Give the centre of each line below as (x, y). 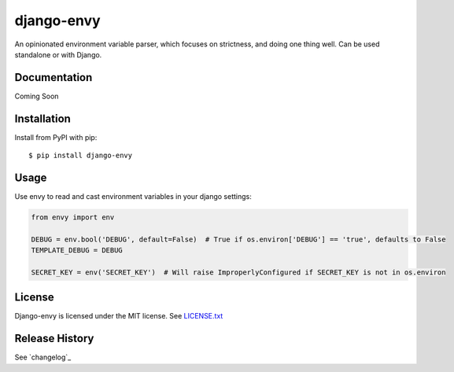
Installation (42, 118)
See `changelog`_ (43, 357)
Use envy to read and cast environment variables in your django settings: (133, 197)
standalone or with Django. (58, 54)
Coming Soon (37, 96)
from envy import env (73, 217)
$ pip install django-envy (81, 156)
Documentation (54, 77)
